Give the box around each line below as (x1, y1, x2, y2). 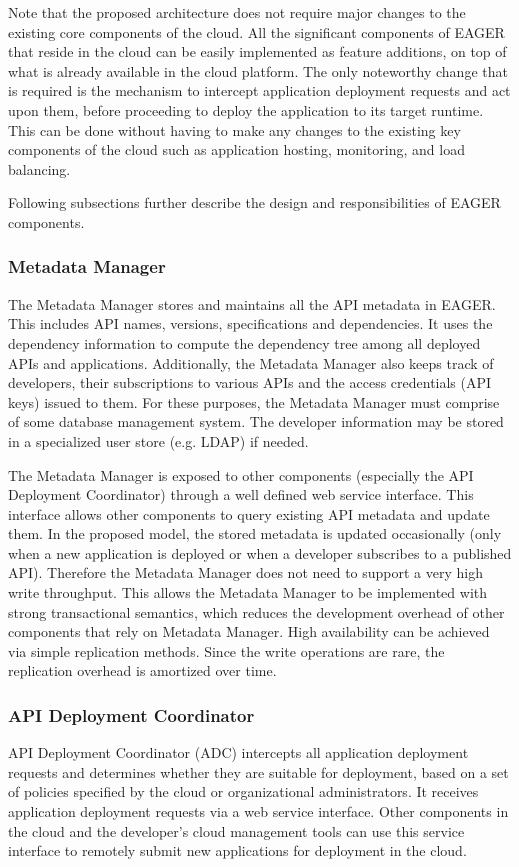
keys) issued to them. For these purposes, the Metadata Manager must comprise (8, 391, 500, 412)
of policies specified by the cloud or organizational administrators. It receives (8, 781, 479, 802)
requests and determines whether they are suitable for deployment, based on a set (8, 761, 509, 782)
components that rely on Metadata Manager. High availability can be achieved (8, 621, 490, 642)
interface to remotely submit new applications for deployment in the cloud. (8, 840, 467, 861)
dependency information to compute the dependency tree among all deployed (8, 332, 481, 353)
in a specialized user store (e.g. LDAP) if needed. (8, 430, 309, 451)
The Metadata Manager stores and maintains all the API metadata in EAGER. (8, 293, 496, 314)
